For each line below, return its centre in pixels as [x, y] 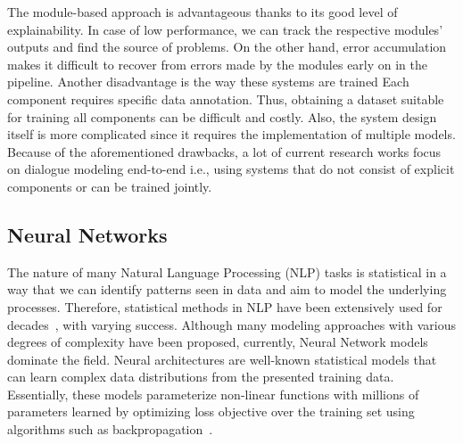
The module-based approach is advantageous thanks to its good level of [203, 12]
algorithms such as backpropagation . [110, 429]
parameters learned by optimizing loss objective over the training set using [211, 411]
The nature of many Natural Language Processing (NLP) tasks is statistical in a [227, 271]
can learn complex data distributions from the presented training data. [201, 377]
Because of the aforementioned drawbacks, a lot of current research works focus [224, 151]
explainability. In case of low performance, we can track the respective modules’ [225, 29]
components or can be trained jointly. [110, 186]
